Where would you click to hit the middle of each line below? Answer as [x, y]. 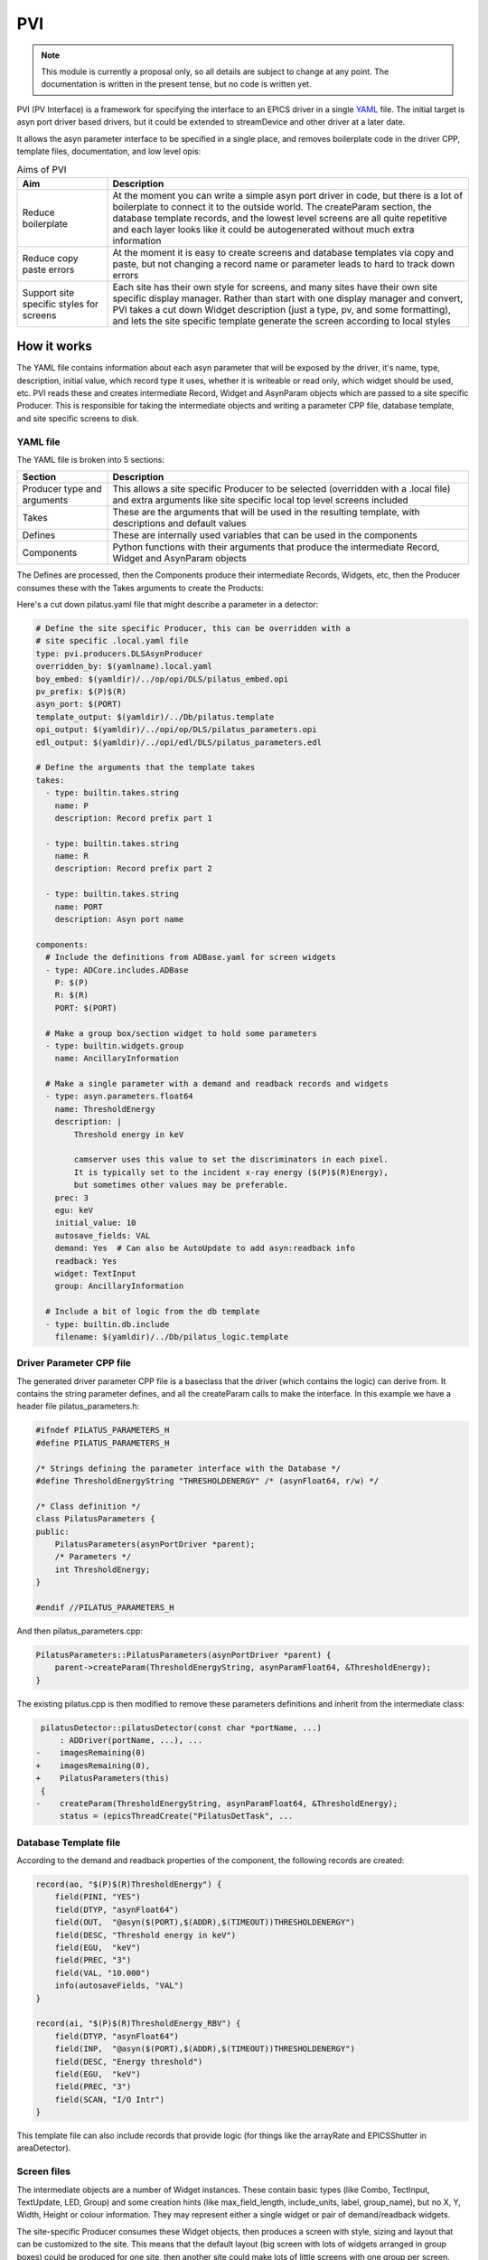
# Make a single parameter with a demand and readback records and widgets [217, 1084]
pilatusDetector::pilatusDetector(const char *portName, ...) [182, 1728]
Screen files [44, 2171]
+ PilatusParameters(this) [103, 1778]
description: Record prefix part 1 [133, 818]
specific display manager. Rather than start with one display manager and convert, [288, 298]
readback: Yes [86, 1261]
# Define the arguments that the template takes [145, 767]
